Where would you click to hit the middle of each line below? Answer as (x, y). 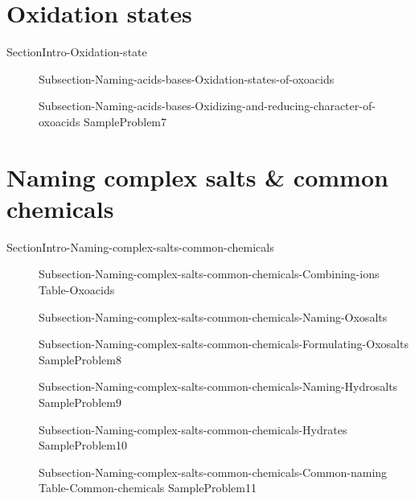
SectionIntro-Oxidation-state (77, 52)
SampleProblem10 (83, 445)
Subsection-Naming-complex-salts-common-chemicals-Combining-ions (209, 274)
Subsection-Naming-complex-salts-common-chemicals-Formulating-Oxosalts (224, 344)
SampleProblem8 (80, 359)
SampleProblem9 (80, 402)
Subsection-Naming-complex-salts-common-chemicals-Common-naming (213, 472)
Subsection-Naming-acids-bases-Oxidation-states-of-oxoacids (187, 78)
